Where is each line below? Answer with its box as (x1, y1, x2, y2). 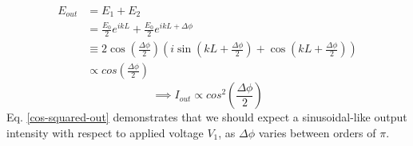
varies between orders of (258, 124, 376, 140)
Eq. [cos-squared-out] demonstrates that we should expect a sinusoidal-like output (6, 109, 407, 125)
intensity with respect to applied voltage (6, 124, 204, 140)
